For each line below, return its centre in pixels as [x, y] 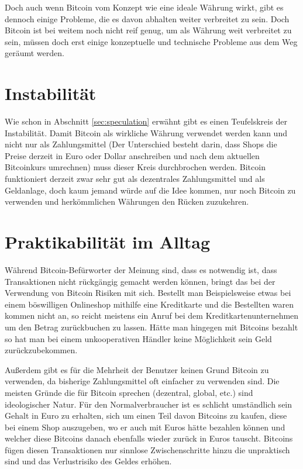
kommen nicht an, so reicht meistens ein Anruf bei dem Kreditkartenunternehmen [152, 315]
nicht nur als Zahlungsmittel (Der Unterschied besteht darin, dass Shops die [141, 144]
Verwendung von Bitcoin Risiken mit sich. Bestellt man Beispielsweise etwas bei [148, 293]
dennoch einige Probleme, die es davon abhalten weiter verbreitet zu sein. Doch [147, 18]
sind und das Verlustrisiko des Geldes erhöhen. [88, 461]
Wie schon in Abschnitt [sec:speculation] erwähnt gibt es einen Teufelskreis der [146, 121]
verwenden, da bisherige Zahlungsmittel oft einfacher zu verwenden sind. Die [142, 381]
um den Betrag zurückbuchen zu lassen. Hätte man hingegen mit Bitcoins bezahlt [151, 327]
